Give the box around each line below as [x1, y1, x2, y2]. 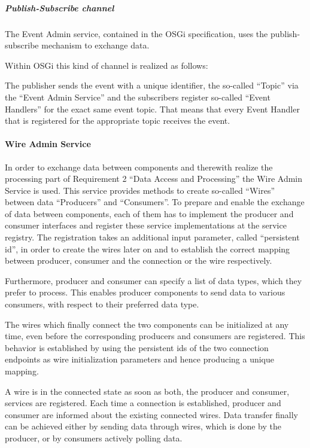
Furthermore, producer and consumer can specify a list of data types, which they [5, 274, 302, 287]
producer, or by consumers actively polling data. [5, 431, 183, 444]
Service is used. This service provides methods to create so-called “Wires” [5, 184, 275, 196]
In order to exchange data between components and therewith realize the [5, 160, 273, 173]
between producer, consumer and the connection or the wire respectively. [5, 254, 272, 267]
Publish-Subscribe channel [5, 1, 114, 14]
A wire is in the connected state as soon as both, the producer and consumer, [5, 385, 290, 397]
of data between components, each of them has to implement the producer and [5, 207, 294, 220]
